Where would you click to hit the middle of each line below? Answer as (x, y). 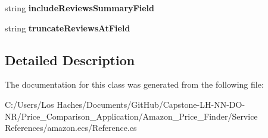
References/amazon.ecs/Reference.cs (71, 128)
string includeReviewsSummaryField (80, 8)
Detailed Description (70, 60)
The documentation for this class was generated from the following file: (134, 84)
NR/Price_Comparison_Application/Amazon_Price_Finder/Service (131, 116)
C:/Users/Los (29, 104)
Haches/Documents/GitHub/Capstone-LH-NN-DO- (151, 104)
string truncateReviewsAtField (68, 28)
